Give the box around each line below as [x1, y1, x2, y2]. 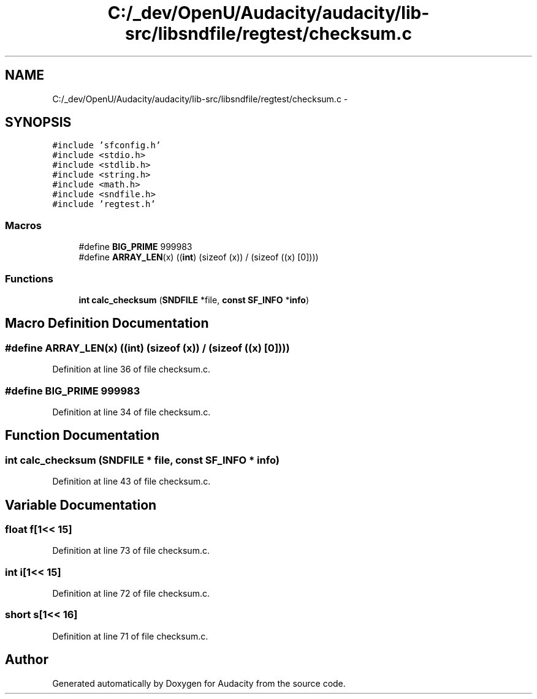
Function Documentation [5, 428, 159, 444]
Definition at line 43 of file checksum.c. [52, 476, 211, 487]
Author [5, 652, 48, 668]
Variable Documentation [5, 497, 157, 513]
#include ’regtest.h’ [52, 199, 156, 210]
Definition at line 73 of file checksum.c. [52, 545, 210, 556]
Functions [5, 272, 53, 285]
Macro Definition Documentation [5, 315, 209, 331]
